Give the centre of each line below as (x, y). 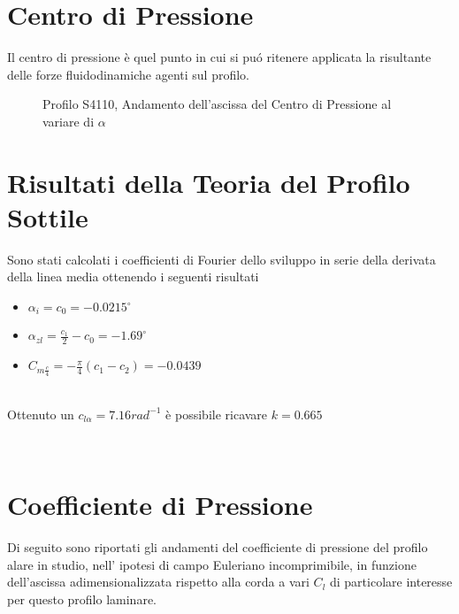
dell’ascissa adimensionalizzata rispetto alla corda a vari (158, 582)
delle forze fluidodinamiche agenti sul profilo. (128, 74)
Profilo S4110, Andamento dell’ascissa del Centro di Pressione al (217, 104)
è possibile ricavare (217, 414)
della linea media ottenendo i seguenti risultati (133, 276)
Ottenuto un (41, 414)
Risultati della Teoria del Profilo (209, 182)
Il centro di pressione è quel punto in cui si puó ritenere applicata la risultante (219, 57)
